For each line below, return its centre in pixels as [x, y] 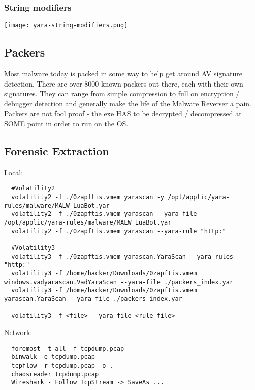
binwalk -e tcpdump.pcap [53, 357]
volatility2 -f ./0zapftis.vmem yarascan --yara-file [104, 214]
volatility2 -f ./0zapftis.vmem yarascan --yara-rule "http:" [119, 231]
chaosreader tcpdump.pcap [55, 374]
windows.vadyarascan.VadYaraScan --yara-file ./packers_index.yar [119, 282]
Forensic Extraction [57, 151]
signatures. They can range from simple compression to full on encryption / [122, 93]
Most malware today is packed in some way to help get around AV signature [123, 74]
